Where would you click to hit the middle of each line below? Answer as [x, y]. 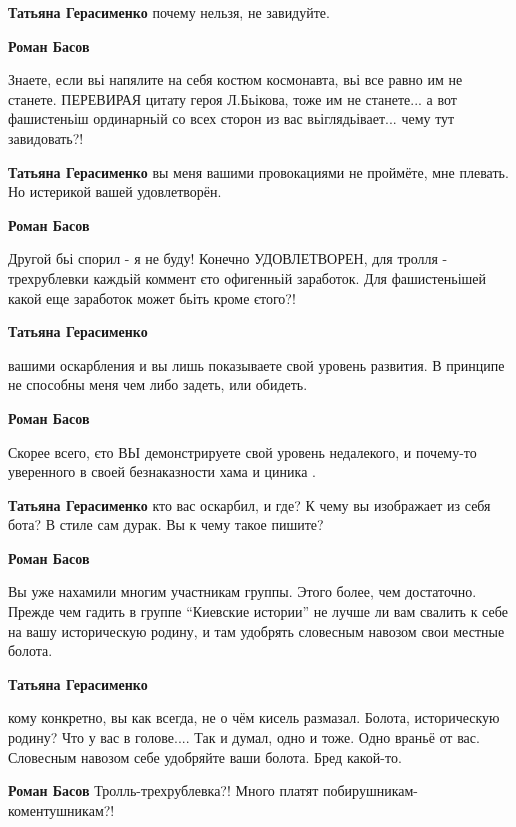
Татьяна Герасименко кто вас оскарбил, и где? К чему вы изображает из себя [249, 504]
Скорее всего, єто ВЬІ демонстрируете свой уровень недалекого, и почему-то [242, 451]
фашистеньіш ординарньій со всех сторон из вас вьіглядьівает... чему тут [231, 118]
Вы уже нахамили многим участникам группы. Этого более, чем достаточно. [242, 591]
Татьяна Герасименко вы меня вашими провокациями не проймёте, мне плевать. [258, 171]
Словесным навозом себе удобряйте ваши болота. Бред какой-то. [205, 756]
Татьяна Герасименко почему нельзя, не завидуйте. [169, 12]
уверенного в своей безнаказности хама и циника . [162, 471]
